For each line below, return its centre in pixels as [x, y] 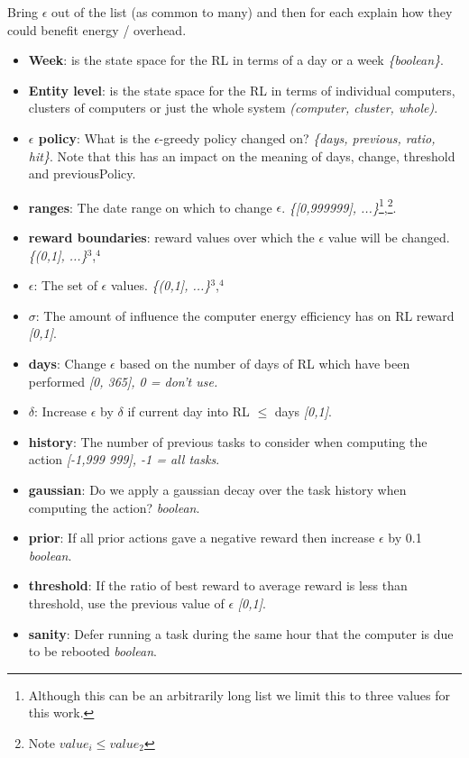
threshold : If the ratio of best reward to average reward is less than [218, 585]
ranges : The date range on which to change [150, 207]
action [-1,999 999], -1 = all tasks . [124, 459]
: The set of [65, 285]
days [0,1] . [303, 411]
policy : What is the [94, 137]
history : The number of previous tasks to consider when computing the [228, 441]
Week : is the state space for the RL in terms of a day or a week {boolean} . [236, 60]
